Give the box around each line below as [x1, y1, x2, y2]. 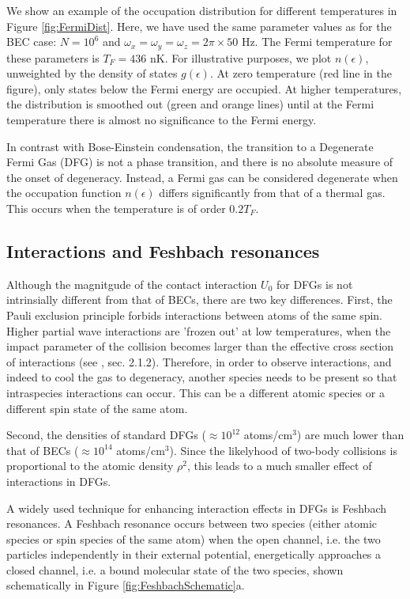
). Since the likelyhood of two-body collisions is [169, 442, 397, 458]
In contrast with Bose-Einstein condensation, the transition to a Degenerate [6, 138, 374, 154]
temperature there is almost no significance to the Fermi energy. [6, 112, 317, 128]
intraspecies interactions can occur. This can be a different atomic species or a [6, 384, 385, 400]
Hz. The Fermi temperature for [241, 33, 393, 50]
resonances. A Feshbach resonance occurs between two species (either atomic [6, 515, 378, 532]
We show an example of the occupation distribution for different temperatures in [6, 2, 397, 18]
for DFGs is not [276, 275, 353, 292]
